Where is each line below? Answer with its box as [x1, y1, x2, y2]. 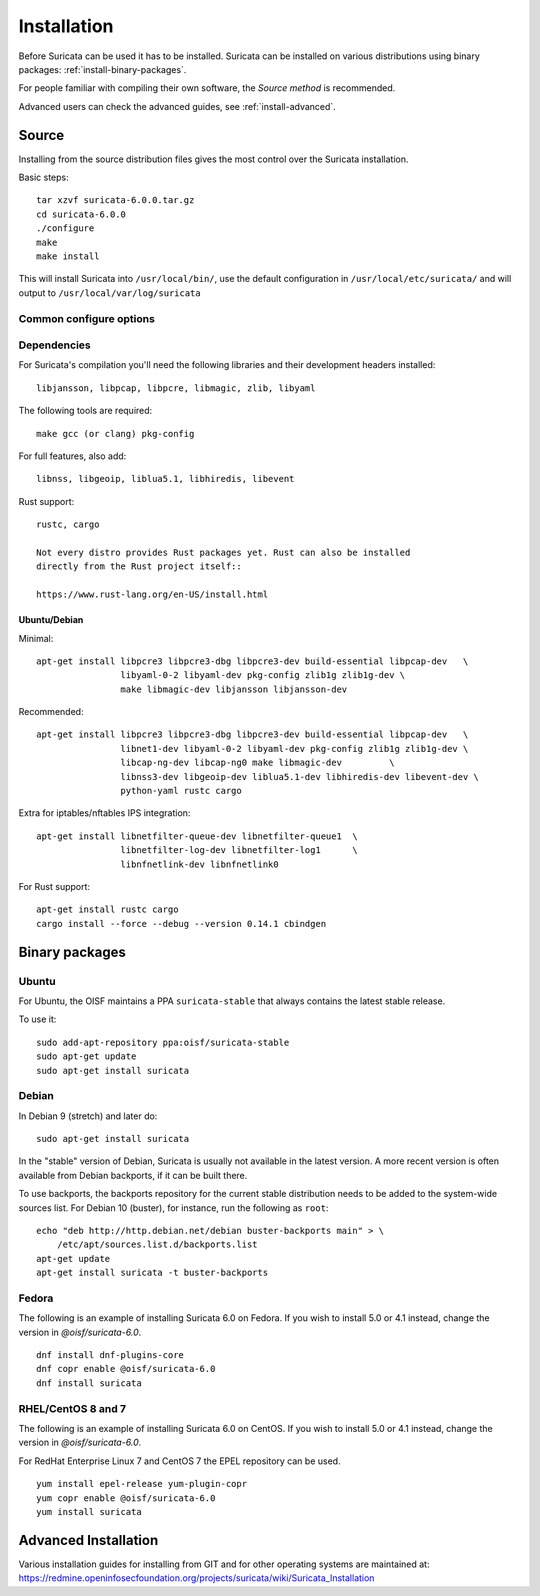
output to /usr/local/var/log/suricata [18, 286, 201, 299]
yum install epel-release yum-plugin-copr [36, 1478, 248, 1490]
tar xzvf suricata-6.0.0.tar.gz [36, 195, 195, 206]
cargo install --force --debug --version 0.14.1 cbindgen [36, 918, 327, 929]
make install [36, 250, 100, 262]
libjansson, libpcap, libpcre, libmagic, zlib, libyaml [36, 382, 316, 394]
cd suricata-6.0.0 [36, 208, 127, 220]
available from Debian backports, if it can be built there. [18, 1169, 248, 1181]
